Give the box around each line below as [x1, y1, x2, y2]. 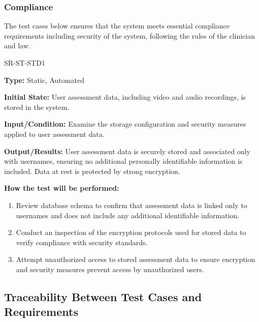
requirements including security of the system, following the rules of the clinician [4, 30, 255, 41]
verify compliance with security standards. [16, 237, 148, 247]
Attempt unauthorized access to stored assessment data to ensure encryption [16, 254, 255, 265]
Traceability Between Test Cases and [4, 288, 202, 304]
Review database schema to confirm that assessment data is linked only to [16, 199, 247, 210]
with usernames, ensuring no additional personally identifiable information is [4, 156, 243, 166]
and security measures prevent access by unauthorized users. [16, 264, 204, 274]
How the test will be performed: [4, 183, 119, 193]
